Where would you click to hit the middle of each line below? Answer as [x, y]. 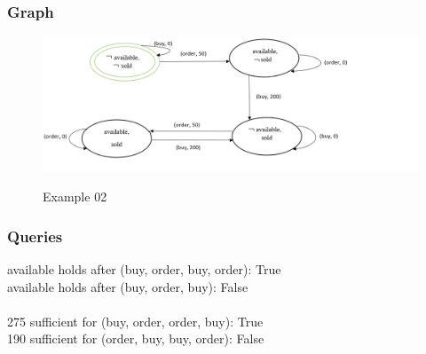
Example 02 [75, 197]
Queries [35, 236]
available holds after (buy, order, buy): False [128, 286]
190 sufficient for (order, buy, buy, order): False [136, 338]
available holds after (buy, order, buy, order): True [144, 269]
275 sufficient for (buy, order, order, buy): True [135, 321]
